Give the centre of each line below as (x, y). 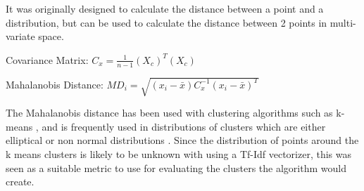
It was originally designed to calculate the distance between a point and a (165, 8)
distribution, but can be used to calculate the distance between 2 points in (167, 22)
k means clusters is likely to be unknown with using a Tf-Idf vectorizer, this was (179, 153)
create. (20, 182)
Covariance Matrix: (47, 59)
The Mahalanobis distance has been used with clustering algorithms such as (169, 113)
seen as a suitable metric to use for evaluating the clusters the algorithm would (176, 167)
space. (51, 36)
